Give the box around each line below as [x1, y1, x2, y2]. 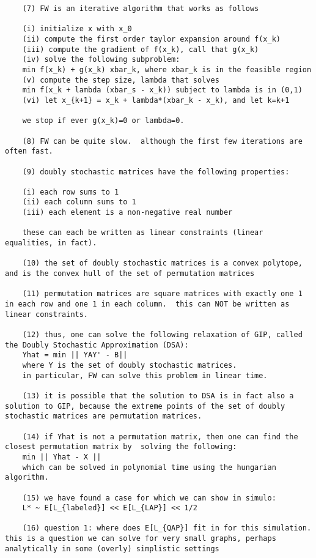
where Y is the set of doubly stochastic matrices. [22, 360, 237, 370]
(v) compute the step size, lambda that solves [22, 75, 219, 84]
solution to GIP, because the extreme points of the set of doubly [5, 401, 285, 411]
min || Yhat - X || [22, 452, 101, 461]
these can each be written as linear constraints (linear [22, 228, 263, 237]
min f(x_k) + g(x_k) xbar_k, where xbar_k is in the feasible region [22, 65, 312, 74]
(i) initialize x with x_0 [22, 24, 132, 34]
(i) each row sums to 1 [22, 187, 119, 196]
